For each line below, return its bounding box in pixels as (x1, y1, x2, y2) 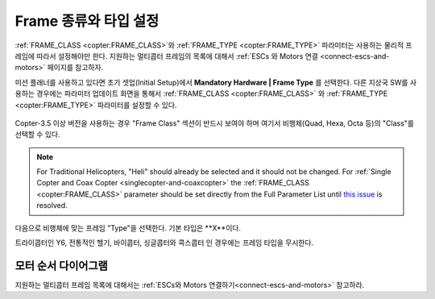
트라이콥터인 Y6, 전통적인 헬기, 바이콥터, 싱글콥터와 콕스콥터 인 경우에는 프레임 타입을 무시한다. (14, 238, 314, 247)
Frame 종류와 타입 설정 (14, 12, 159, 30)
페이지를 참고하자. (47, 63, 104, 73)
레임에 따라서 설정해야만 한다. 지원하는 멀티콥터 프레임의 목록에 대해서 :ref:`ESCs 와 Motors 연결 (14, 51, 318, 60)
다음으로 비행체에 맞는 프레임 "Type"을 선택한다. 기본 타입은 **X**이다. (14, 222, 242, 233)
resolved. (36, 201, 68, 210)
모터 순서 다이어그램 (14, 259, 108, 272)
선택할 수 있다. (14, 130, 60, 139)
